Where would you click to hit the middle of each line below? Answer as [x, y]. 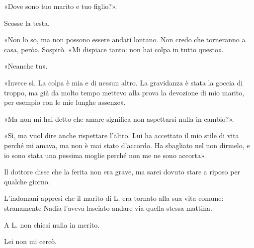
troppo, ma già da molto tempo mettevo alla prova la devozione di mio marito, [124, 92]
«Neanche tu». [26, 66]
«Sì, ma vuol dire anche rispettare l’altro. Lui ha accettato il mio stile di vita [122, 135]
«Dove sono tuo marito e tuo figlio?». [61, 6]
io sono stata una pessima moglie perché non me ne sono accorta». [105, 155]
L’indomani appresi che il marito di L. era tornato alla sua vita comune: [114, 198]
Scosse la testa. [27, 23]
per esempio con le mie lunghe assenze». [65, 102]
